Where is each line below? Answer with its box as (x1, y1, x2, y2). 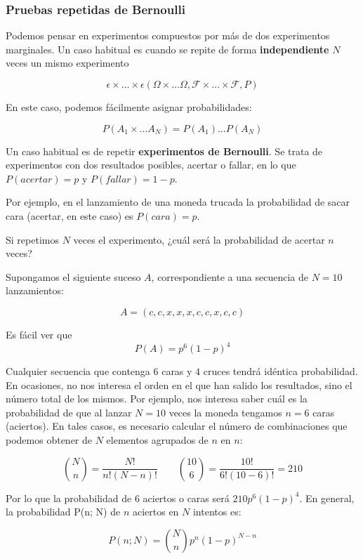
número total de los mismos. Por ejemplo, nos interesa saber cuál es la (6, 391, 308, 406)
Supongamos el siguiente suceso (6, 269, 141, 284)
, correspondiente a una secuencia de (151, 269, 309, 284)
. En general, (299, 490, 355, 505)
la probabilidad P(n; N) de (6, 504, 121, 519)
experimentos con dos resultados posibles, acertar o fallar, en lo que (6, 157, 296, 172)
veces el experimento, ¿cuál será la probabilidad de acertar (73, 232, 325, 246)
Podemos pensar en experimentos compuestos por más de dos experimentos (6, 28, 330, 43)
